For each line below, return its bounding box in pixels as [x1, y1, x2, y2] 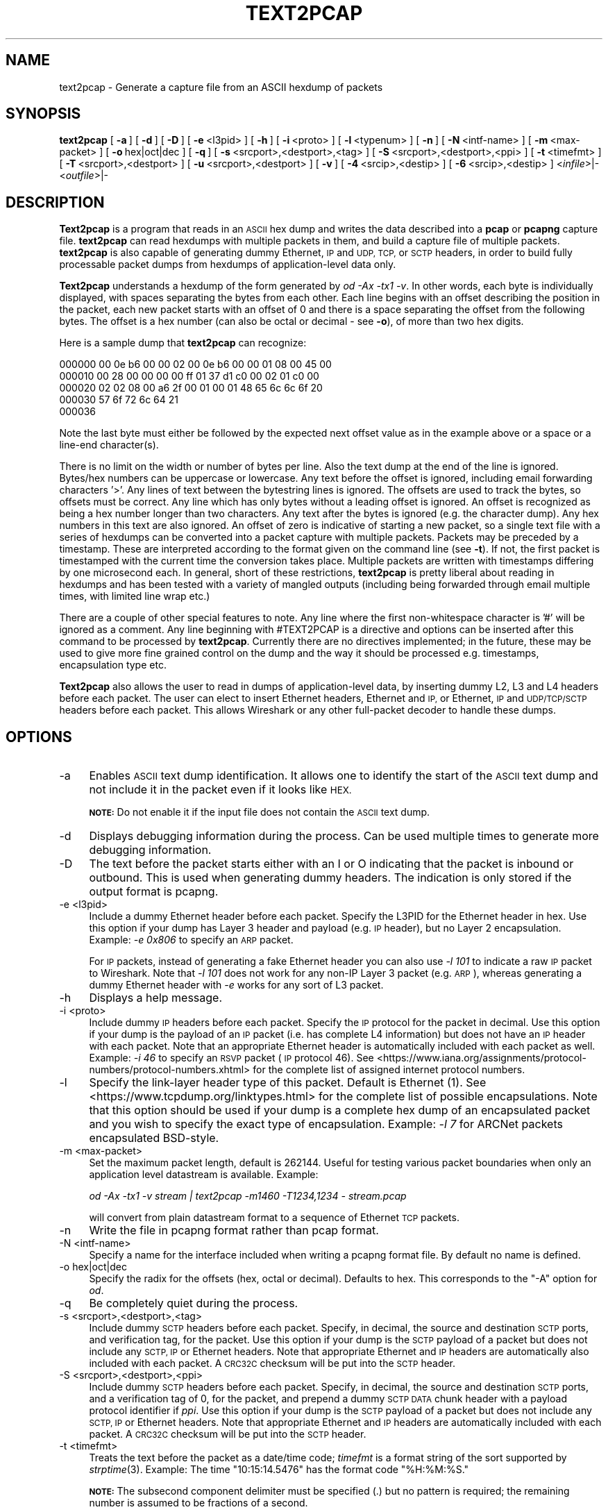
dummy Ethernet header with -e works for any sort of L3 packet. [89, 979, 384, 991]
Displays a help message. [89, 991, 223, 1005]
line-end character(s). [59, 439, 159, 451]
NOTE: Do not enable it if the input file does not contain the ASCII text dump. [89, 806, 430, 818]
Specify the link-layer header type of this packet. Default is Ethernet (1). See [89, 1075, 487, 1090]
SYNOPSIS [6, 105, 81, 123]
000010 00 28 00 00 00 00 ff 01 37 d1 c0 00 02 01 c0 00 [59, 370, 319, 383]
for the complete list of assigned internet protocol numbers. [253, 1064, 525, 1076]
